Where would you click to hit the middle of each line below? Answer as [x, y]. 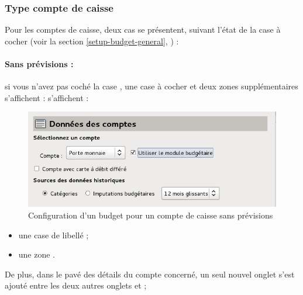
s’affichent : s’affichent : [47, 97]
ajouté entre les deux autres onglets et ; [76, 285]
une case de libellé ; [54, 235]
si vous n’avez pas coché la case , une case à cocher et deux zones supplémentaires [151, 86]
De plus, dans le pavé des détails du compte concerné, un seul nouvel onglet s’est [150, 274]
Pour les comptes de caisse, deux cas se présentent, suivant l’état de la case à [143, 29]
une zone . [37, 254]
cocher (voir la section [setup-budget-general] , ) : [92, 41]
